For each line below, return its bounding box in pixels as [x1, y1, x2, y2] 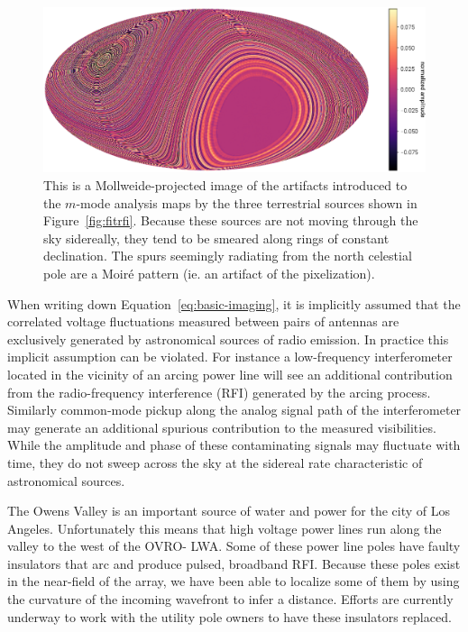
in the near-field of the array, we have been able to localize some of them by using [7, 572, 460, 591]
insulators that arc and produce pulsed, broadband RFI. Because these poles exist [7, 554, 461, 572]
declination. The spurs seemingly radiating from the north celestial [43, 246, 412, 265]
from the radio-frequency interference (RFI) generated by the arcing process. [7, 382, 431, 401]
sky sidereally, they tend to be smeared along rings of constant [43, 228, 390, 247]
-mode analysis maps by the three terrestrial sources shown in [76, 193, 418, 212]
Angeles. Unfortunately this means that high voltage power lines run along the [7, 518, 442, 537]
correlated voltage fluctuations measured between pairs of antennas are [7, 312, 399, 331]
